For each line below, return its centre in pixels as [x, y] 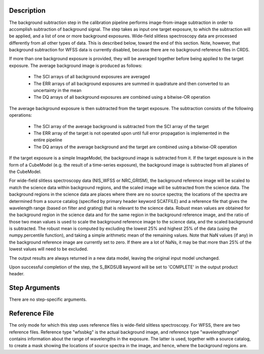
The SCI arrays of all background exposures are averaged [92, 77]
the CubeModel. [25, 172]
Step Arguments [35, 288]
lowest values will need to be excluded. [48, 249]
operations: [21, 115]
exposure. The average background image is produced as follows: [76, 66]
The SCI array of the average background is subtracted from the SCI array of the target [121, 126]
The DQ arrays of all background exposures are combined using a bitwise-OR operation [122, 97]
